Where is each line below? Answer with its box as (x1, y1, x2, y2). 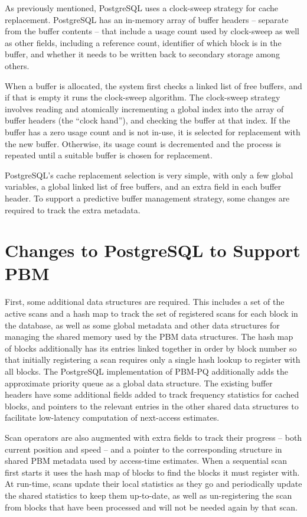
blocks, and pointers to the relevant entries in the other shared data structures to (5, 399, 299, 412)
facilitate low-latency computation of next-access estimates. (5, 411, 220, 424)
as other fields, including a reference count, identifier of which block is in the (5, 36, 282, 48)
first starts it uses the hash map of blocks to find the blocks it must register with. (5, 466, 300, 478)
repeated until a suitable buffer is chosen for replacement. (5, 149, 213, 161)
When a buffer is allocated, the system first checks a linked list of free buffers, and (5, 79, 302, 92)
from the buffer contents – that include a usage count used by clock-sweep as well (5, 25, 299, 37)
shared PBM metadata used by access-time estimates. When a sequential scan (5, 454, 288, 467)
